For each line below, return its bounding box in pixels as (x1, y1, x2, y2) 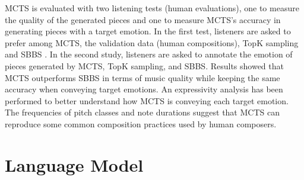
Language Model (5, 152, 144, 176)
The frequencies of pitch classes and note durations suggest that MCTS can (5, 106, 280, 118)
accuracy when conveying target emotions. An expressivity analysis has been (5, 83, 283, 95)
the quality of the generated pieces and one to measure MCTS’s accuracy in (5, 13, 281, 25)
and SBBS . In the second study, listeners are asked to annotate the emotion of (5, 48, 293, 60)
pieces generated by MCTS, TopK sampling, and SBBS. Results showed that (5, 59, 284, 72)
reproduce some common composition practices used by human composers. (5, 117, 277, 130)
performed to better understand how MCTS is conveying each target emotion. (5, 94, 289, 107)
